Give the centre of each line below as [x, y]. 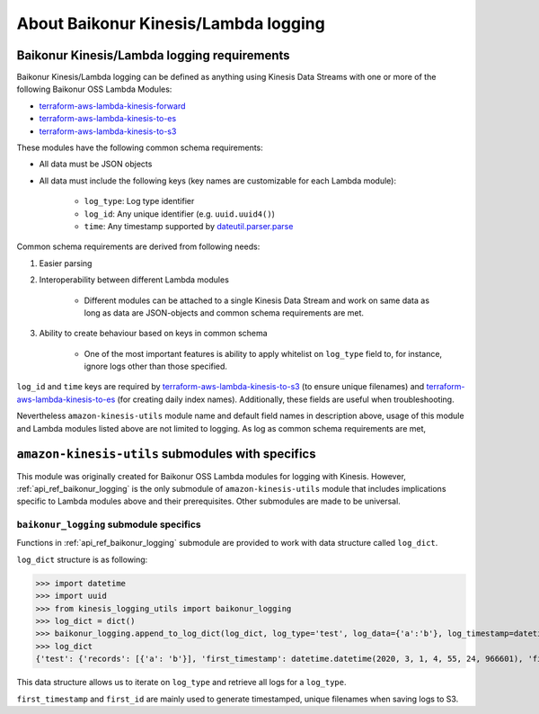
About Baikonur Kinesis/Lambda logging [171, 23]
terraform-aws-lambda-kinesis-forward [112, 106]
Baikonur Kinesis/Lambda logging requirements [154, 55]
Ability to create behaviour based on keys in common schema [154, 334]
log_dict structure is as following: [82, 559]
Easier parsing [66, 263]
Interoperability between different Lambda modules [134, 280]
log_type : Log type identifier [139, 201]
